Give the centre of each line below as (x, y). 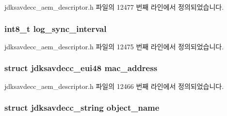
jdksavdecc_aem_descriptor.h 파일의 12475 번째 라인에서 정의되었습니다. (114, 46)
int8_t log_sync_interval (56, 28)
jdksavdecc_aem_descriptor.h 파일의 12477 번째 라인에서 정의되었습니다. (114, 7)
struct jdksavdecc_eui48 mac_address (81, 68)
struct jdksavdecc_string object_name (82, 108)
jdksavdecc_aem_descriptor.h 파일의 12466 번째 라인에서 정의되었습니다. (114, 86)
